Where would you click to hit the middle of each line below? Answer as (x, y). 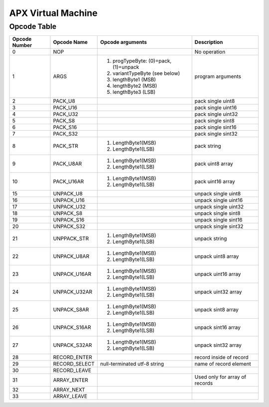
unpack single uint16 (219, 201)
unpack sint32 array (218, 345)
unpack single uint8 (218, 194)
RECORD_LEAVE (72, 371)
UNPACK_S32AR (72, 345)
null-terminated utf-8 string (132, 364)
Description (209, 42)
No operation (210, 52)
